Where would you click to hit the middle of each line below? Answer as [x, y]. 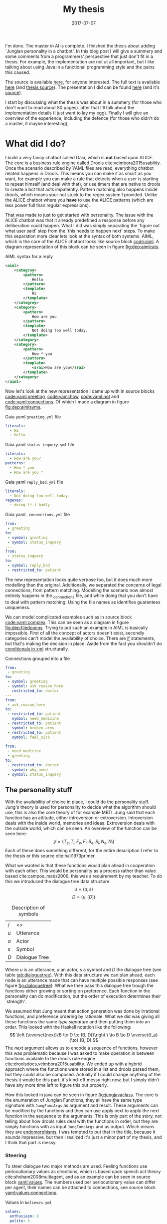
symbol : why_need [30, 770]
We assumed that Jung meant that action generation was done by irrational [83, 1011]
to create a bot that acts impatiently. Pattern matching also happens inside [82, 189]
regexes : [14, 500]
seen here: [16, 834]
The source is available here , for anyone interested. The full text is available [83, 82]
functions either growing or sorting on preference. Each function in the [78, 991]
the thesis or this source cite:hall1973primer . [51, 856]
